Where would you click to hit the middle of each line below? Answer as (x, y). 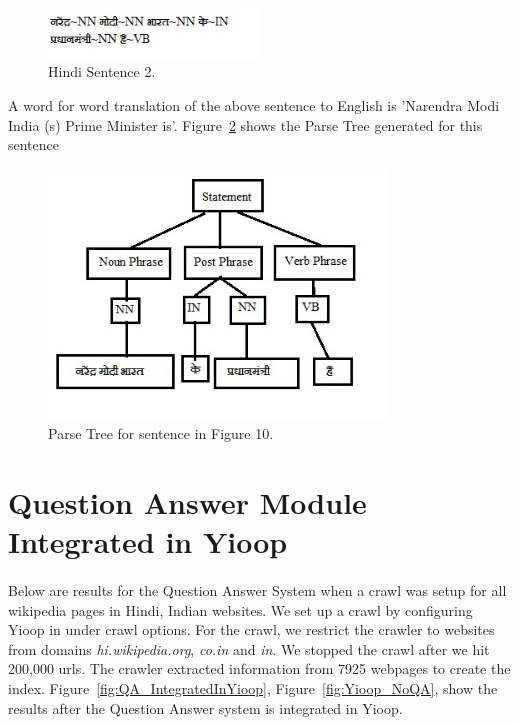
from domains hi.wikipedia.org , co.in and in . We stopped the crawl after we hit (249, 648)
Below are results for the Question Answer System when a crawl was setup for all (257, 589)
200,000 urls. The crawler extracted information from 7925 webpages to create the (259, 668)
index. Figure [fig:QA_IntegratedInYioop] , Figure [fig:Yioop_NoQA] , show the (253, 687)
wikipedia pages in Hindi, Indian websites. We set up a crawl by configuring (240, 609)
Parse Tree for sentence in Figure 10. (161, 433)
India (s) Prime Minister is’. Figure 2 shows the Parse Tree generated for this (245, 124)
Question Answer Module (187, 502)
